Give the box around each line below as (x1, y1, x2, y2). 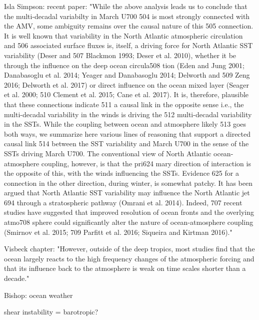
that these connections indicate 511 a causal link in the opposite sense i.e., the (4, 99, 244, 109)
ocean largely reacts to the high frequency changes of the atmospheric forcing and (4, 253, 254, 263)
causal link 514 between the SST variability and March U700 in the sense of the (4, 138, 249, 149)
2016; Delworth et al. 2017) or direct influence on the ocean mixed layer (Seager (4, 79, 249, 90)
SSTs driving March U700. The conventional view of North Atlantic (4, 148, 211, 158)
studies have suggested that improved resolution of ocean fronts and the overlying (4, 207, 254, 217)
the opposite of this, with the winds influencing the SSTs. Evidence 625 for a (4, 168, 239, 178)
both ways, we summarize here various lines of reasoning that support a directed (4, 128, 251, 139)
